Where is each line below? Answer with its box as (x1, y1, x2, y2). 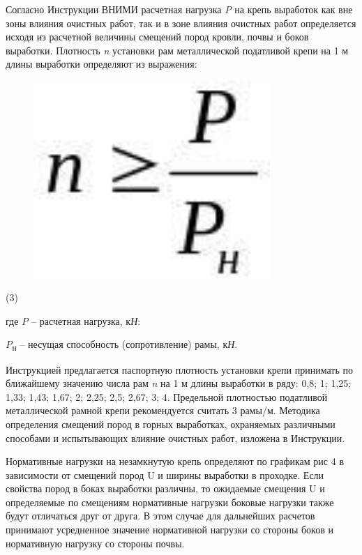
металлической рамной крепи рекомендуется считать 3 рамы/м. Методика (6, 403, 320, 418)
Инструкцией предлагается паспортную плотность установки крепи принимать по (6, 362, 353, 377)
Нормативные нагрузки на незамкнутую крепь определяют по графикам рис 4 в (6, 454, 344, 469)
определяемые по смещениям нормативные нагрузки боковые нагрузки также (6, 494, 334, 509)
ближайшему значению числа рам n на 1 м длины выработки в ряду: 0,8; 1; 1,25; (6, 376, 352, 390)
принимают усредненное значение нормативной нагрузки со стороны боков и (6, 522, 333, 537)
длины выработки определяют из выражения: (6, 56, 197, 71)
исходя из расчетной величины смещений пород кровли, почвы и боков (6, 29, 309, 44)
